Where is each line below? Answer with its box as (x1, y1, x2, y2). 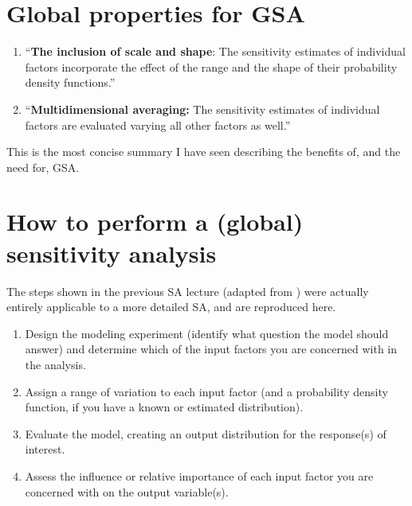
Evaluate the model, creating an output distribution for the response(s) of (25, 425, 386, 442)
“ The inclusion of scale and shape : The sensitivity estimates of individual (25, 43, 406, 60)
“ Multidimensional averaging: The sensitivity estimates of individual (25, 100, 380, 117)
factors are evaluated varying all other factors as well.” (25, 116, 291, 133)
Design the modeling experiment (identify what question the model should (25, 325, 389, 341)
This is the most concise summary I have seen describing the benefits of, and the (6, 143, 401, 160)
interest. (25, 441, 65, 457)
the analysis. (25, 356, 86, 372)
